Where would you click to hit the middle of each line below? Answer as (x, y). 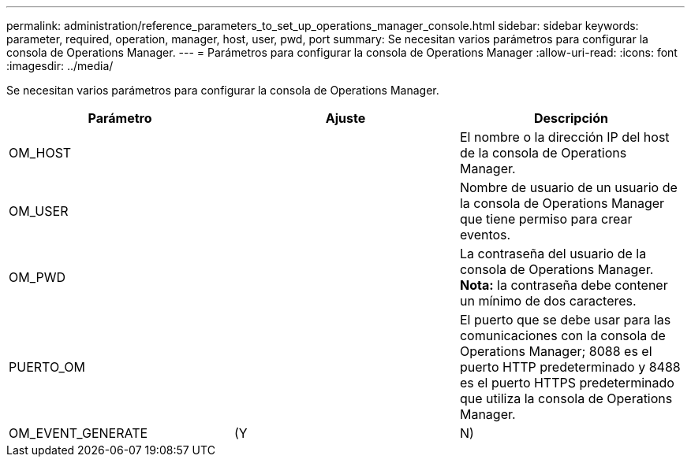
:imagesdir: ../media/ (60, 66)
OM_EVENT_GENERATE (78, 433)
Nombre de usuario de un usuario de (568, 187)
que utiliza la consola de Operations (566, 398)
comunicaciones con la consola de (562, 335)
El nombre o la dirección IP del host (564, 137)
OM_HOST (40, 153)
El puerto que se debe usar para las (565, 320)
